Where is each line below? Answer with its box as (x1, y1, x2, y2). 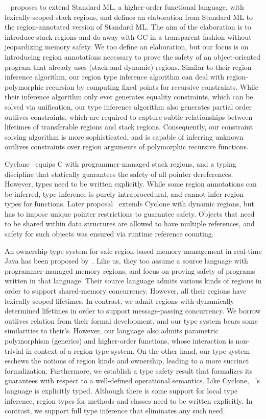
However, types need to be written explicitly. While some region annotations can (5, 178, 257, 189)
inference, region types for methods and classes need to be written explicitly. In (5, 395, 253, 406)
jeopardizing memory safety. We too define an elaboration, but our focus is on (5, 41, 249, 52)
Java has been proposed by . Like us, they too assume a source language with (5, 255, 248, 266)
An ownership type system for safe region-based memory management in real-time (5, 245, 262, 256)
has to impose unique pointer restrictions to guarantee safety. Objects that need (5, 208, 255, 219)
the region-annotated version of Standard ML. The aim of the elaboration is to (5, 21, 251, 32)
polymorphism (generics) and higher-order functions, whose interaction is (5, 335, 233, 346)
